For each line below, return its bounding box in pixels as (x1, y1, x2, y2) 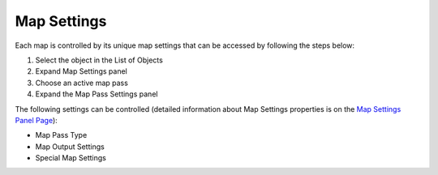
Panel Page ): (15, 115, 58, 125)
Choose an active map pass (35, 78, 129, 87)
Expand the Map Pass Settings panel (35, 89, 158, 99)
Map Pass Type (35, 130, 88, 140)
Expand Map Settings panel (35, 66, 127, 76)
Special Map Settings (35, 153, 107, 163)
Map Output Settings (35, 142, 105, 152)
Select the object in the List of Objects (35, 55, 164, 65)
